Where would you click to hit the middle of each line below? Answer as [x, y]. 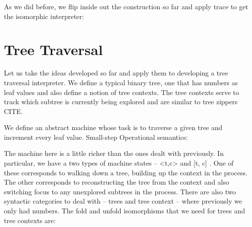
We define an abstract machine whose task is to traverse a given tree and [113, 127]
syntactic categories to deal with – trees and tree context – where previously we [123, 201]
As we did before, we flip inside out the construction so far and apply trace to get [126, 6]
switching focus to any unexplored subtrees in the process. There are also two [120, 191]
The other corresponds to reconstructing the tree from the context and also [117, 182]
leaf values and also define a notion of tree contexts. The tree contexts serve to [122, 92]
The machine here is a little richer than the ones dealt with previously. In [114, 153]
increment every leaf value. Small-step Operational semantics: [96, 137]
